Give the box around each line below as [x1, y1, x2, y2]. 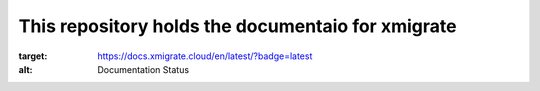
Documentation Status [97, 63, 190, 75]
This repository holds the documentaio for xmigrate [18, 15, 457, 37]
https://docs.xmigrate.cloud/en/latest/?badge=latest [97, 50, 313, 62]
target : [18, 50, 48, 62]
